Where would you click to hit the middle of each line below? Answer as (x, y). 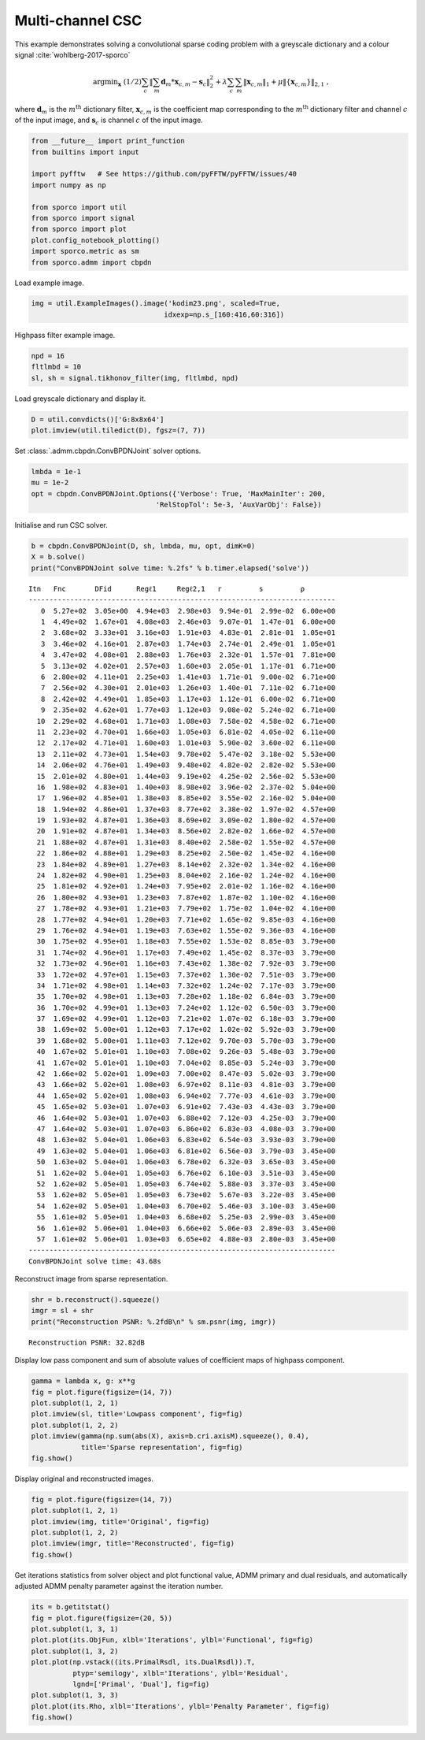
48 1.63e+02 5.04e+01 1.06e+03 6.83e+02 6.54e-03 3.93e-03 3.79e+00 (186, 1140)
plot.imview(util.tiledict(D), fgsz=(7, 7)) (118, 430)
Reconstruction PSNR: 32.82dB (87, 1342)
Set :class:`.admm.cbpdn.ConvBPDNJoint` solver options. (108, 451)
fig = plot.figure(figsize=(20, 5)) (102, 1618)
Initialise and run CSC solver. (61, 525)
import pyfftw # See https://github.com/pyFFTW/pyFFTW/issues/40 (164, 174)
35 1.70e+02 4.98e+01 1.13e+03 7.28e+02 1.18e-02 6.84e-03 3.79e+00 (186, 997)
